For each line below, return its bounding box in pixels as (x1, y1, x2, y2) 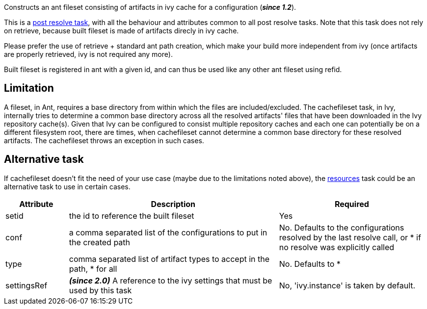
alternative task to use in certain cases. (4, 182, 131, 191)
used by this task (69, 285, 132, 295)
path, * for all (69, 263, 117, 274)
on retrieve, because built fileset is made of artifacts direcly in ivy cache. (4, 26, 239, 35)
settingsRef (5, 280, 48, 290)
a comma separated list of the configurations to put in (69, 227, 267, 237)
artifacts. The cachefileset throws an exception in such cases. (4, 136, 204, 145)
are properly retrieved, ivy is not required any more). (4, 50, 173, 58)
